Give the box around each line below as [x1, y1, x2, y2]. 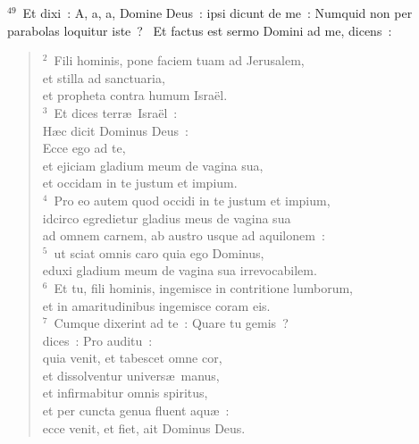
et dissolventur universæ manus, [42, 365, 220, 384]
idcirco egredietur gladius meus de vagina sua [42, 208, 291, 227]
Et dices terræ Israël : [54, 103, 178, 121]
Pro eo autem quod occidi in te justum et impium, [54, 190, 331, 209]
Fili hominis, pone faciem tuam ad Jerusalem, [54, 51, 305, 70]
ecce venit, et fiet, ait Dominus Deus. [42, 418, 246, 437]
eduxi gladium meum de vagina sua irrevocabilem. [42, 261, 317, 280]
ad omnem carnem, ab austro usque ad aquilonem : [42, 226, 325, 245]
